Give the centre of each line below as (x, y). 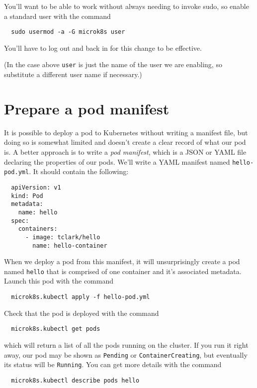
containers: (38, 229)
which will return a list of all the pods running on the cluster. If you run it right (126, 344)
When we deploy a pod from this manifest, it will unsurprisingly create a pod (122, 261)
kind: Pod (27, 196)
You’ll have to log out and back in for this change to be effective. (103, 48)
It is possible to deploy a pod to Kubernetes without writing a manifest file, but (126, 132)
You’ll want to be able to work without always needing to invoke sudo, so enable (127, 6)
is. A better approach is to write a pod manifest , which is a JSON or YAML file (125, 152)
